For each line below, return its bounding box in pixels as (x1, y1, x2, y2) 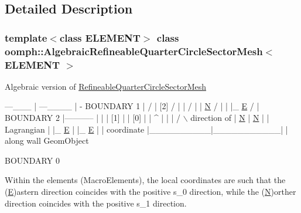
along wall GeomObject (5, 134, 89, 147)
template (5, 30, 47, 45)
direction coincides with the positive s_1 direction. (5, 197, 187, 209)
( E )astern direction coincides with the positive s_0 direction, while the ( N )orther (5, 185, 296, 197)
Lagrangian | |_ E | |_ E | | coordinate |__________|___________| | (5, 123, 288, 135)
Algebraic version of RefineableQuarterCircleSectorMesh (5, 80, 206, 92)
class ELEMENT (59, 30, 141, 45)
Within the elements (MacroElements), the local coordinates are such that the (5, 174, 286, 186)
